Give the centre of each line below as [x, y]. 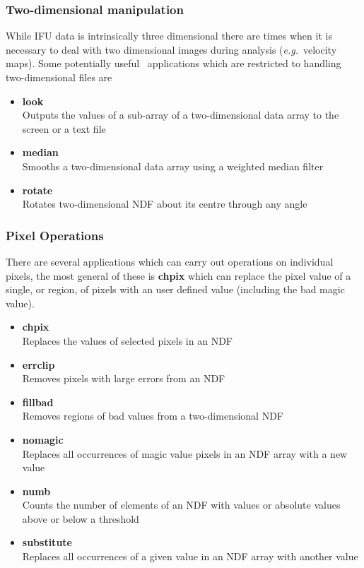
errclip [39, 364]
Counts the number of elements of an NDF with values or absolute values [181, 505]
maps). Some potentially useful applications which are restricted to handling [174, 63]
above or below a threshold [81, 518]
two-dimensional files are [59, 77]
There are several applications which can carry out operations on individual [170, 261]
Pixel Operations [55, 235]
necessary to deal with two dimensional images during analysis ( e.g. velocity [171, 49]
